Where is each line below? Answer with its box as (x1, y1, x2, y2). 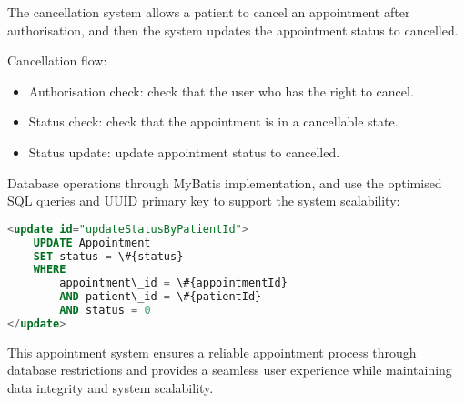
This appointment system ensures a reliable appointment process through (7, 342, 417, 361)
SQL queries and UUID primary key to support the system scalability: (7, 191, 400, 210)
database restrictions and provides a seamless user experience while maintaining (7, 360, 452, 379)
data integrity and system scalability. (7, 378, 214, 397)
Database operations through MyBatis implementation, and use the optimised (7, 173, 442, 192)
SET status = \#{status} (33, 249, 184, 263)
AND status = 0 (59, 304, 151, 317)
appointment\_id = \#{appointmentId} (59, 277, 288, 290)
